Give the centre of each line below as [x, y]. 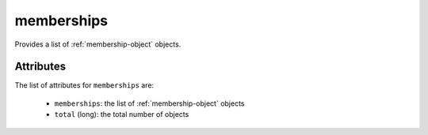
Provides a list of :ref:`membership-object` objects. [98, 44]
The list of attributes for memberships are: [84, 85]
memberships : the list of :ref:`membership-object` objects [149, 103]
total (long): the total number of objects [122, 114]
